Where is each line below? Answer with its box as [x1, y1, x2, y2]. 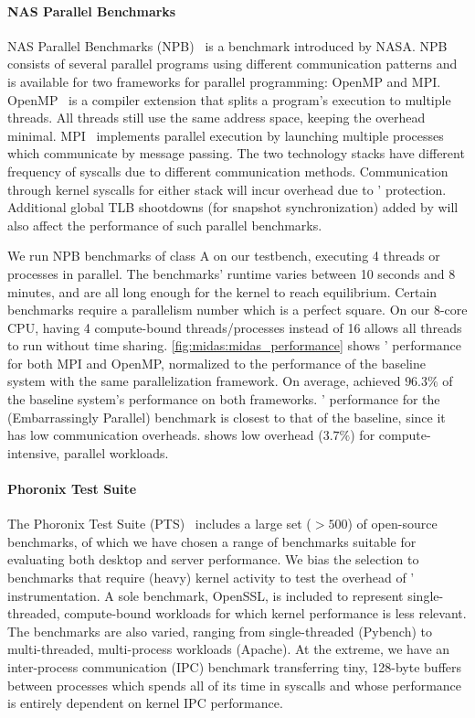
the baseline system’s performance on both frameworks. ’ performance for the [7, 390, 440, 409]
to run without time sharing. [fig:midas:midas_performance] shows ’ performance [7, 336, 461, 355]
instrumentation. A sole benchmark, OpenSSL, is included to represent [7, 585, 404, 605]
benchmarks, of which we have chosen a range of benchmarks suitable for [7, 531, 417, 551]
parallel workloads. [63, 443, 169, 462]
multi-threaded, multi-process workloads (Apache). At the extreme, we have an [7, 639, 450, 659]
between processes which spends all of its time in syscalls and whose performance [7, 675, 462, 694]
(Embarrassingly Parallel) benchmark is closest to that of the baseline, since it [7, 407, 446, 426]
